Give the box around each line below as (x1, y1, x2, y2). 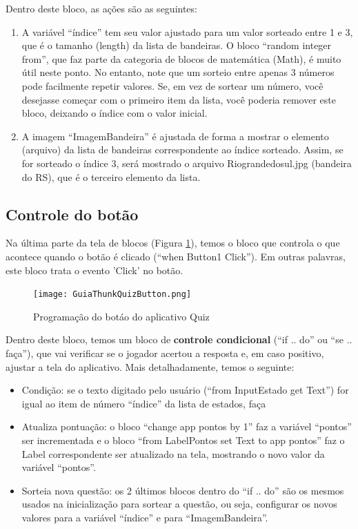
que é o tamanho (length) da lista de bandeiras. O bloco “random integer (21, 38, 332, 52)
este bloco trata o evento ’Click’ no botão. (6, 262, 183, 277)
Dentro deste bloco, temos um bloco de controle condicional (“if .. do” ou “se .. (6, 332, 352, 347)
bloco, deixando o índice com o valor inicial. (21, 106, 208, 120)
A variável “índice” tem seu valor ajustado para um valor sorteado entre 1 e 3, (21, 24, 353, 39)
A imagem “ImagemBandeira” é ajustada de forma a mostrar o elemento (21, 128, 329, 143)
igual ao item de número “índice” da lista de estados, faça (21, 396, 266, 410)
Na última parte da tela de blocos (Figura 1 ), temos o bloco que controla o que (6, 235, 340, 250)
